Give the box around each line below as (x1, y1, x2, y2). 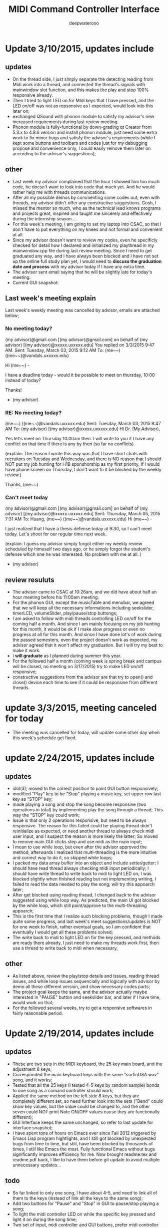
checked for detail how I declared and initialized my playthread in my (12, 242, 154, 248)
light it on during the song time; (12, 1216, 77, 1222)
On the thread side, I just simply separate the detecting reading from (12, 76, 153, 82)
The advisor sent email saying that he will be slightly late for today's (12, 269, 152, 275)
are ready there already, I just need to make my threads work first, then (12, 940, 159, 946)
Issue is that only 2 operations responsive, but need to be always (12, 817, 146, 823)
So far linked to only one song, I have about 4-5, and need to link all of (12, 1189, 157, 1195)
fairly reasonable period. (12, 1010, 63, 1016)
